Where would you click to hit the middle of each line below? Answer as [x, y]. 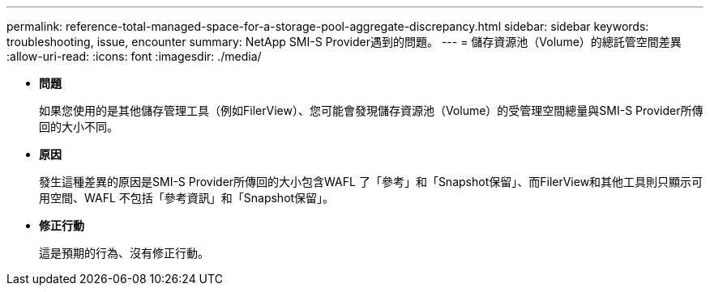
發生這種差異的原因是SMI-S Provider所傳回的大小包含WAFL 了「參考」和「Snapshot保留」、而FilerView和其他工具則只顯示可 [371, 182]
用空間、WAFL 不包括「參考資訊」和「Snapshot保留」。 [187, 198]
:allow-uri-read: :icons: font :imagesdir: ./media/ [134, 56]
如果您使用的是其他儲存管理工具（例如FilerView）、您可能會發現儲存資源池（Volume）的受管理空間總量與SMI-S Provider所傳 [371, 110]
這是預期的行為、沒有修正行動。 [124, 253]
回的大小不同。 [79, 127]
